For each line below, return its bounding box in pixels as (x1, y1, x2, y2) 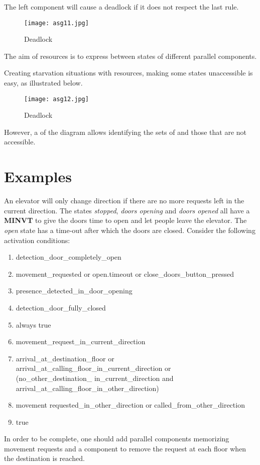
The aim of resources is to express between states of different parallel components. (4, 50, 257, 61)
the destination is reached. (4, 453, 85, 463)
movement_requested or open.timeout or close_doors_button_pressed (16, 268, 234, 279)
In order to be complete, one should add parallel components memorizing (4, 433, 229, 444)
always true (16, 319, 51, 330)
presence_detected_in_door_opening (16, 285, 133, 296)
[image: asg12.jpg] (24, 95, 89, 103)
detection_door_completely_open (16, 252, 121, 262)
